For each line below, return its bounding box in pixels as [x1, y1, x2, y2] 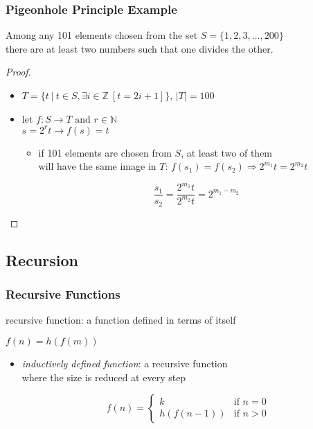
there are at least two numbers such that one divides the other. [6, 41, 274, 55]
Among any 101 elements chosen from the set [6, 28, 198, 42]
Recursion [6, 249, 79, 270]
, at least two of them [181, 145, 273, 159]
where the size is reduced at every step [21, 369, 186, 384]
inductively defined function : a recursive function [21, 356, 228, 371]
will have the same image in [38, 159, 156, 173]
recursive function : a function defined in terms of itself [6, 313, 236, 327]
